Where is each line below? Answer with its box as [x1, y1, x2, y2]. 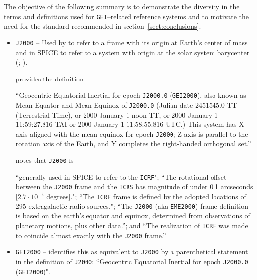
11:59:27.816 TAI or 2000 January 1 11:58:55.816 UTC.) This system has [15, 119, 237, 129]
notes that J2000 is [15, 155, 74, 165]
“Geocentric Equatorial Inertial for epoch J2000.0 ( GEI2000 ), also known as [15, 90, 246, 100]
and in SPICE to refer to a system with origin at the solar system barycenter [15, 47, 250, 57]
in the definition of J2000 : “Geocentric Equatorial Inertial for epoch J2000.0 [15, 256, 248, 266]
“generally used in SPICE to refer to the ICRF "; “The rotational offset [15, 171, 227, 182]
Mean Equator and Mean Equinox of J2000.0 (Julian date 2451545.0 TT [15, 99, 237, 110]
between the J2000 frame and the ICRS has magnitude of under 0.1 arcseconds [15, 181, 253, 192]
